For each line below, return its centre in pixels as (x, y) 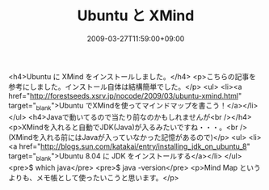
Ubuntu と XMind (136, 16)
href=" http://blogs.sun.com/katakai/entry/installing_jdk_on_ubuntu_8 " (134, 146)
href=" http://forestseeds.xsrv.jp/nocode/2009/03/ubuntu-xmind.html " (125, 95)
